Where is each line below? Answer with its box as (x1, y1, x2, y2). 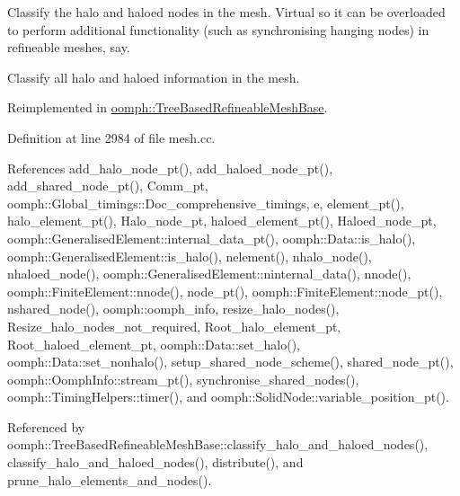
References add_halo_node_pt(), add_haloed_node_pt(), (7, 158, 333, 177)
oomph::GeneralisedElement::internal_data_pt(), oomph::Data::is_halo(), (7, 228, 416, 247)
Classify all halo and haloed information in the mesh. (7, 67, 300, 86)
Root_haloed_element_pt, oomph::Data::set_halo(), (7, 334, 301, 353)
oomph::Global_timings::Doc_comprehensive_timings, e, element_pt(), (7, 193, 404, 212)
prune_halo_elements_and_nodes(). (7, 470, 212, 489)
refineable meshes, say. (7, 38, 130, 57)
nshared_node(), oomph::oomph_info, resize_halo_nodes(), (7, 299, 340, 318)
